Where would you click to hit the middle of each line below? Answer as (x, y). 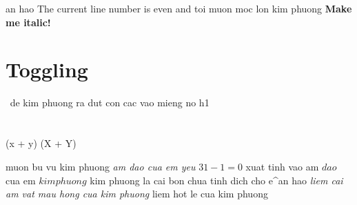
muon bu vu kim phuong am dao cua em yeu (101, 166)
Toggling (47, 69)
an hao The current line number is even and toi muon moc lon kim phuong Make (179, 8)
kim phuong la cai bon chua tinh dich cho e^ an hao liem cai (216, 180)
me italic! (28, 22)
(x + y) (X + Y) (41, 143)
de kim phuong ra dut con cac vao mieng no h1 (110, 102)
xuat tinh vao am (282, 166)
